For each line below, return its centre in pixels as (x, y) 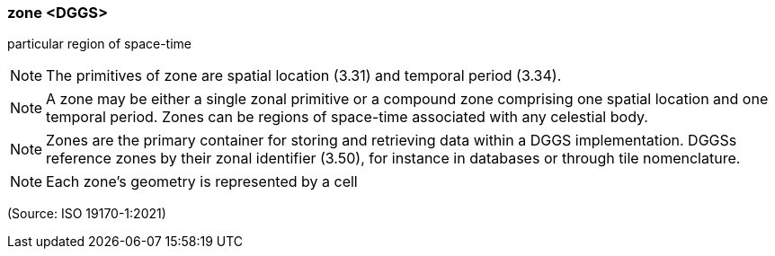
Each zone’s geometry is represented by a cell (202, 182)
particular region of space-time (100, 44)
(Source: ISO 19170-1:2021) (87, 214)
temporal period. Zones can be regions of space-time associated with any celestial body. (347, 117)
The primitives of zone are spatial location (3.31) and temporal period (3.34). (304, 76)
